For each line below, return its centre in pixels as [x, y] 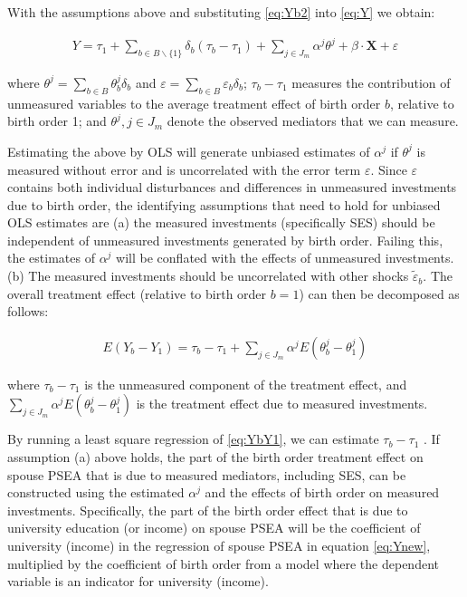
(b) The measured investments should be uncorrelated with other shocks [208, 276]
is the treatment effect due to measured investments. [282, 404]
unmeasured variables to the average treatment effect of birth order [194, 103]
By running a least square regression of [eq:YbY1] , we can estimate [193, 439]
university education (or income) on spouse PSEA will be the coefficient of [214, 528]
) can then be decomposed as [379, 293]
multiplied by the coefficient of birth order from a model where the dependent [223, 563]
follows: [28, 311]
